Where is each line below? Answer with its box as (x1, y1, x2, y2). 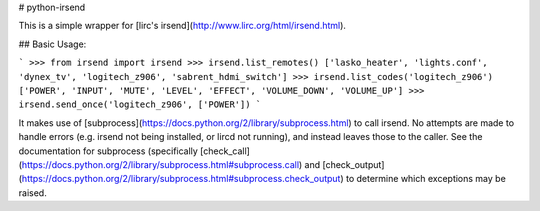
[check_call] (200, 145, 250, 157)
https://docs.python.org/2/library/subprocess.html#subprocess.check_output (21, 173, 341, 185)
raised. (18, 186, 47, 199)
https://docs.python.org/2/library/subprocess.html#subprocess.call (21, 158, 300, 170)
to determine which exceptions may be (345, 173, 507, 185)
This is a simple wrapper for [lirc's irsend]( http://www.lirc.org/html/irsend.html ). (18, 20, 347, 32)
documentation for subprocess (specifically (18, 145, 199, 157)
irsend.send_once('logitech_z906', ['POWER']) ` (18, 99, 262, 110)
